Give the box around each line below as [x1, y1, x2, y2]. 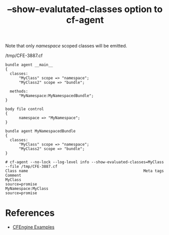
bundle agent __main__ [5, 62, 53, 68]
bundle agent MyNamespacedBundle [5, 129, 76, 134]
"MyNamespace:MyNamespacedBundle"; [18, 93, 94, 99]
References [5, 207, 55, 219]
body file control [5, 107, 44, 112]
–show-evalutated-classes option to [7, 4, 163, 15]
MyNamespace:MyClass [5, 186, 49, 192]
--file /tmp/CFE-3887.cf [5, 164, 58, 169]
